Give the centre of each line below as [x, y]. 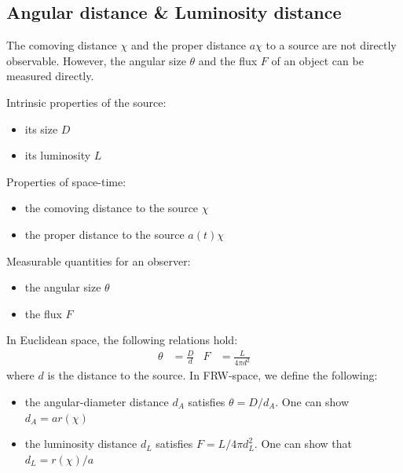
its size [41, 128]
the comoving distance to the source [112, 208]
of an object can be [317, 60]
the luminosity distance [81, 444]
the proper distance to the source [104, 234]
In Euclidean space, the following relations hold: [122, 340]
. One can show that [303, 444]
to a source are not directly [331, 45]
